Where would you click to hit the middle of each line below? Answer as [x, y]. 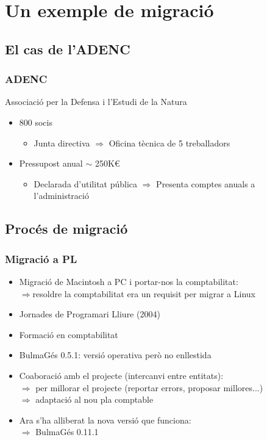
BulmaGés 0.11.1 [67, 432]
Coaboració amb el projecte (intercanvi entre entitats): [121, 375]
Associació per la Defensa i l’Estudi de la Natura [96, 102]
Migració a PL [41, 258]
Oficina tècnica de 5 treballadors [169, 142]
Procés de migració [66, 229]
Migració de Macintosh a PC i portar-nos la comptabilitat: [129, 281]
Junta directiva [62, 142]
